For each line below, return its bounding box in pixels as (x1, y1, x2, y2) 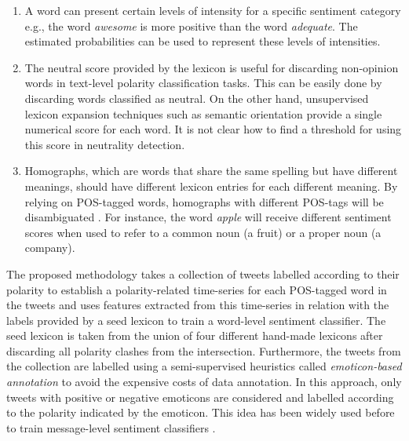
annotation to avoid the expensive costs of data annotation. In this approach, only (6, 374, 402, 390)
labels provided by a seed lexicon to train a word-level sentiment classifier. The (6, 312, 386, 328)
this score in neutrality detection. (24, 136, 185, 152)
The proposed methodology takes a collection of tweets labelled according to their (6, 265, 400, 282)
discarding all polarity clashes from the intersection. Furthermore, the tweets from (6, 342, 401, 359)
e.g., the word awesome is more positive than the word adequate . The (24, 17, 358, 34)
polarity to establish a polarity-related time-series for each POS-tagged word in (6, 281, 387, 297)
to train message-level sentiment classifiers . (6, 419, 216, 436)
